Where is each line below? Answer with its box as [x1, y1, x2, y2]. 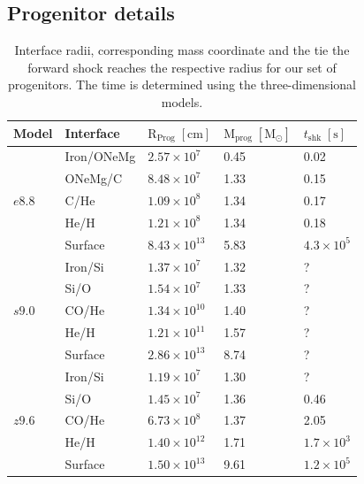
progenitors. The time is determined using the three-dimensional [7, 75, 356, 94]
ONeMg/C [64, 169, 123, 188]
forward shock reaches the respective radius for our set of [27, 58, 337, 76]
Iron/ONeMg [64, 147, 136, 165]
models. [161, 92, 203, 111]
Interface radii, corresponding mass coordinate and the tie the [14, 41, 350, 59]
